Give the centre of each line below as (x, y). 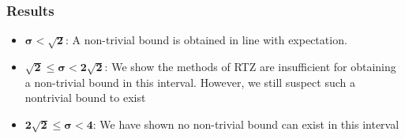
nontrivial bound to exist (85, 98)
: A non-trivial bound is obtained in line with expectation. (206, 40)
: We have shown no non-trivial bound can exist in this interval (246, 124)
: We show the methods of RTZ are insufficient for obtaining (250, 66)
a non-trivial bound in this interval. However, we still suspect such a (190, 82)
